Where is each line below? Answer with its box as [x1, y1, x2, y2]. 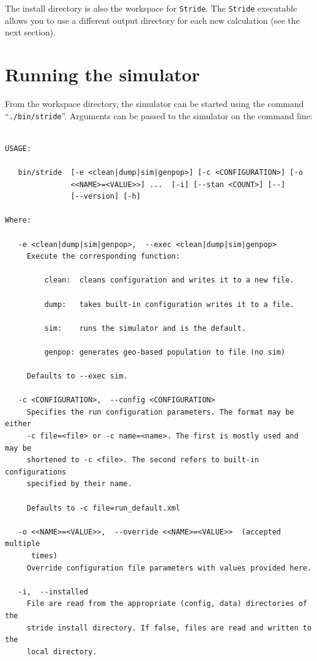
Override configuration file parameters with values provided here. [26, 563, 312, 572]
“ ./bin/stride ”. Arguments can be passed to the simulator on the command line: [5, 109, 313, 122]
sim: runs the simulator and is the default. [44, 323, 246, 333]
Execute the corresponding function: [26, 252, 181, 261]
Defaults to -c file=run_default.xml [26, 503, 181, 512]
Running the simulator [5, 62, 200, 87]
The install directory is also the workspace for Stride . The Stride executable [5, 2, 297, 14]
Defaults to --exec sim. [26, 372, 128, 381]
